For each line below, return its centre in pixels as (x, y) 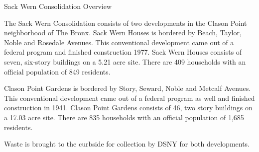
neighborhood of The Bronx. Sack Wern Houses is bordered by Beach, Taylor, (123, 33)
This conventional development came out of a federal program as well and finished (129, 98)
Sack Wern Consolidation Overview (58, 6)
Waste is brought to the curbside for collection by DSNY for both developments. (127, 144)
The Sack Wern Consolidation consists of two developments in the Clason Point (126, 23)
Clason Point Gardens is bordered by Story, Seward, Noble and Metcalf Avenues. (128, 88)
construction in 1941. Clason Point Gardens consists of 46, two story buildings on (128, 108)
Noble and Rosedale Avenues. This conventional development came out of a (119, 42)
